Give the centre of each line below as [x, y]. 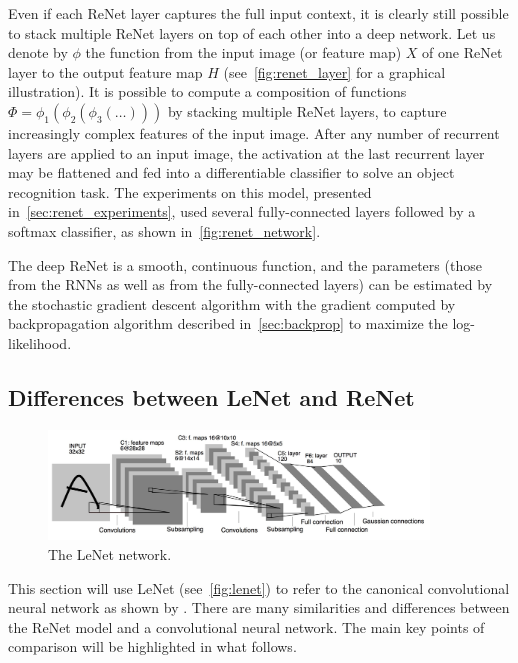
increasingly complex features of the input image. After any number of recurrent [254, 132]
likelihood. [40, 342]
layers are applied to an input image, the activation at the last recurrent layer [246, 152]
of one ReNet [462, 52]
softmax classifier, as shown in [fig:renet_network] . [164, 230]
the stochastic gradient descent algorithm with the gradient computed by [232, 303]
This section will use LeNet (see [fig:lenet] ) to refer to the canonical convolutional [259, 587]
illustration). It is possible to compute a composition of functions [207, 91]
